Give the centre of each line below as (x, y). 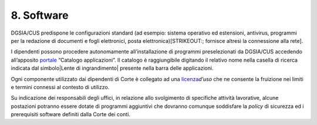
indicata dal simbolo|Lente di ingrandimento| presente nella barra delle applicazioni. (112, 68)
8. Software (40, 15)
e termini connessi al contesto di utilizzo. (60, 87)
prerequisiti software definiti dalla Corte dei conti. (70, 114)
